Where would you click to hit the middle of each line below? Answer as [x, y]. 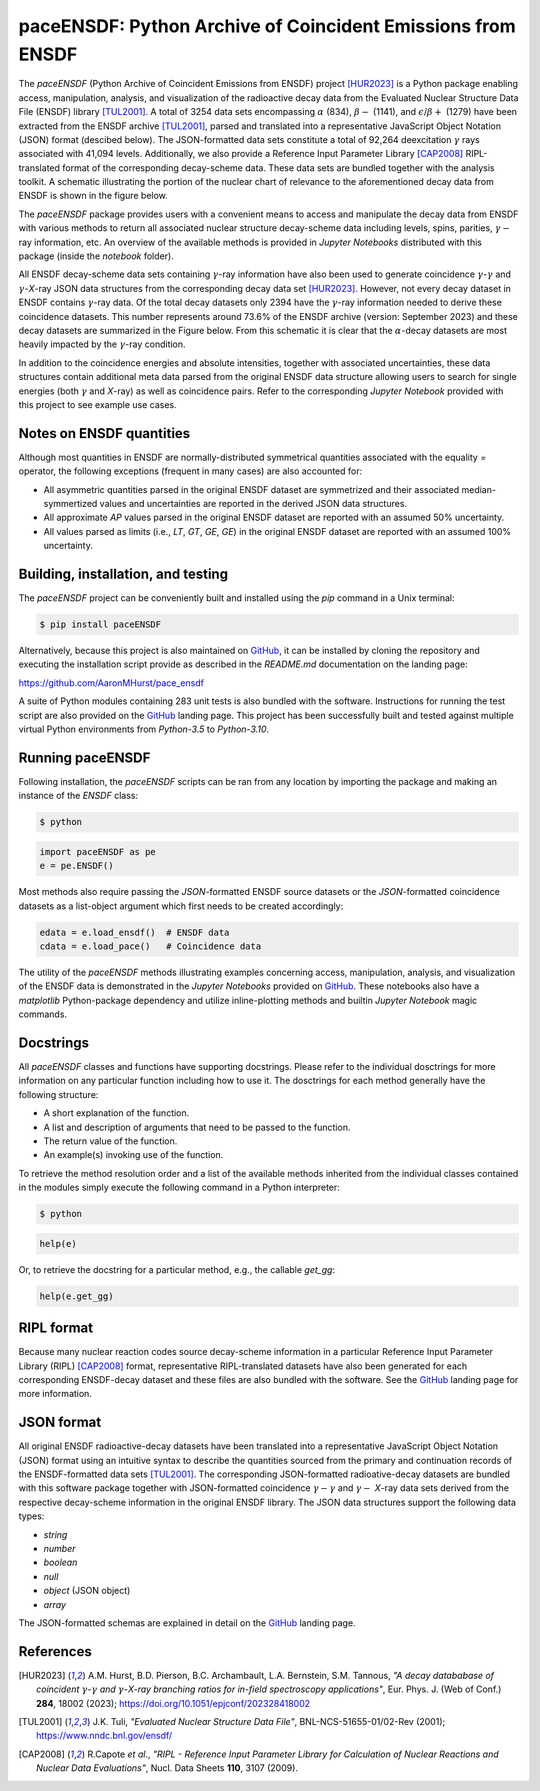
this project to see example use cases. [97, 404]
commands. [43, 1014]
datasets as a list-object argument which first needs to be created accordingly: [181, 906]
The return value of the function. [110, 1141]
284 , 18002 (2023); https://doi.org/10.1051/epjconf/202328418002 [173, 1703]
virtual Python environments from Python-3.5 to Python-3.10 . [144, 729]
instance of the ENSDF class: [78, 796]
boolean [60, 1562]
